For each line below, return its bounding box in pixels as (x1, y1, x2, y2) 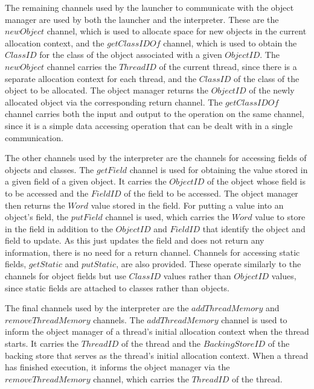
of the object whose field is (207, 175, 306, 188)
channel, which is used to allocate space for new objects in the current (46, 25, 307, 37)
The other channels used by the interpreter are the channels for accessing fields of (5, 151, 307, 164)
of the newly (249, 84, 295, 96)
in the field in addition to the (5, 222, 113, 235)
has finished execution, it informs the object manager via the (5, 361, 230, 373)
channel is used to (221, 313, 287, 326)
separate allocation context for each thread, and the (5, 72, 197, 84)
